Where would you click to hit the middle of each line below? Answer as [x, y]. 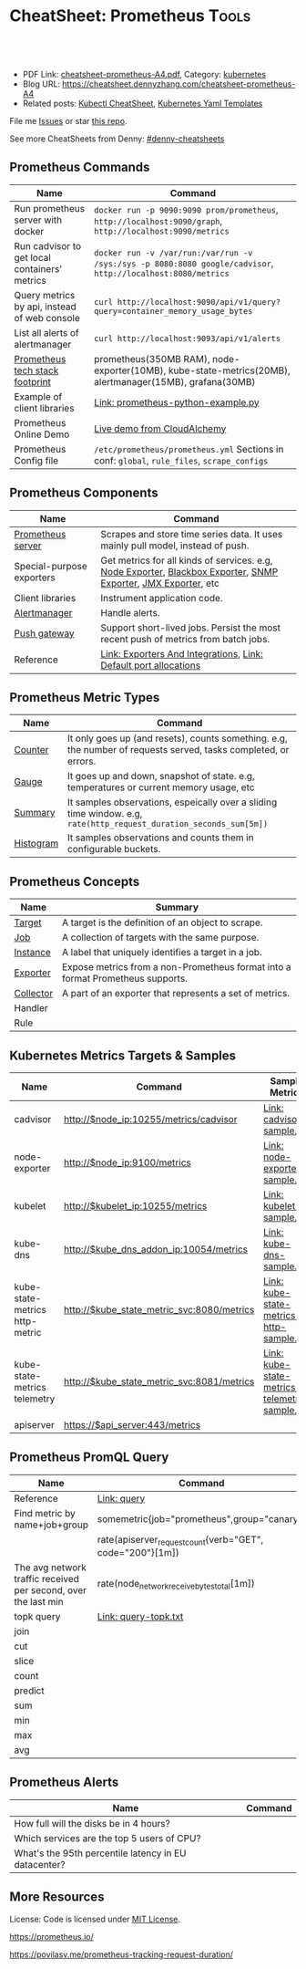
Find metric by [45, 1513]
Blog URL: [41, 84]
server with [38, 220]
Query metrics [45, 295]
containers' [38, 268]
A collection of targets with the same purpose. [161, 938]
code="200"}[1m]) [138, 1552]
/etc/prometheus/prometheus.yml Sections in [189, 449]
